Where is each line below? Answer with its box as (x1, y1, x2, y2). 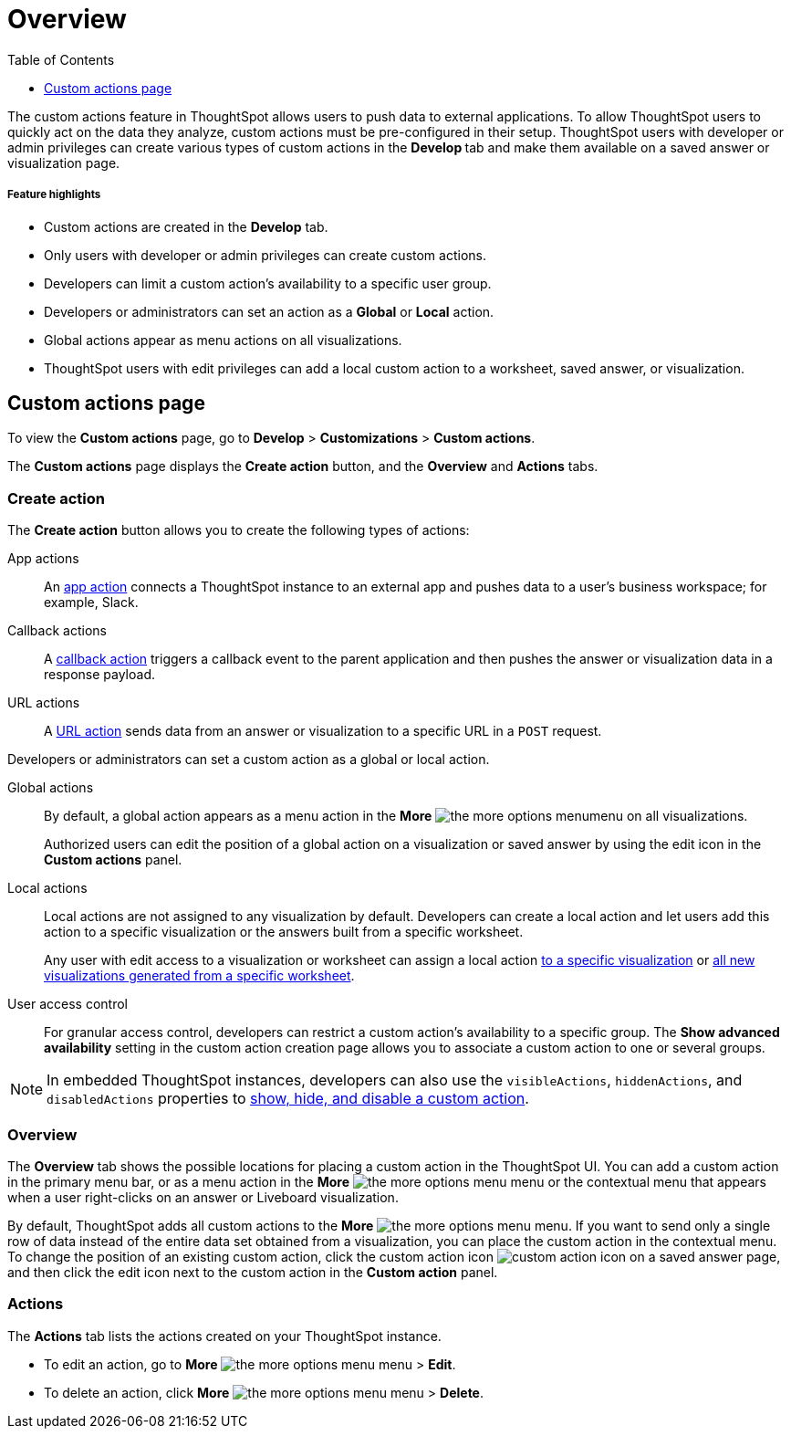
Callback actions (7, 623, 107, 639)
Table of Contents (7, 51, 115, 68)
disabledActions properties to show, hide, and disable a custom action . (47, 1089, 529, 1108)
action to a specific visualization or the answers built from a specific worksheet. (44, 924, 524, 940)
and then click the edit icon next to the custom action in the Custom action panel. (7, 1263, 498, 1280)
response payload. (44, 666, 156, 683)
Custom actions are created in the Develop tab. (44, 218, 328, 235)
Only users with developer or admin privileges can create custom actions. (44, 246, 486, 263)
